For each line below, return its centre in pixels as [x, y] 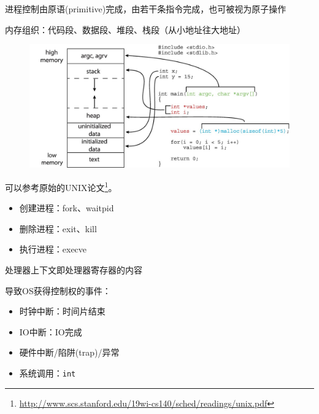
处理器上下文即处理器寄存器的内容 [74, 270]
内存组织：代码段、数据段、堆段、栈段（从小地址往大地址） [125, 29]
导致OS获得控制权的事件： [58, 290]
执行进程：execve [53, 249]
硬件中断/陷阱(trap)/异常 [69, 352]
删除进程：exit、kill [58, 228]
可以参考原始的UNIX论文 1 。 [61, 186]
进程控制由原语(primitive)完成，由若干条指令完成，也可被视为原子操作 [146, 9]
